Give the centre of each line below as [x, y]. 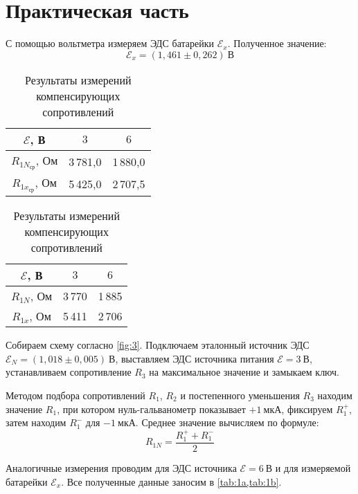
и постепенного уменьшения [240, 395]
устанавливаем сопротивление [69, 372]
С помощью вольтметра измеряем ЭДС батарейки [110, 43]
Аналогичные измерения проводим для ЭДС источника [121, 467]
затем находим [36, 422]
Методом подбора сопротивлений [75, 395]
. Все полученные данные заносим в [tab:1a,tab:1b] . [171, 481]
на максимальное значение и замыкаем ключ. [244, 372]
